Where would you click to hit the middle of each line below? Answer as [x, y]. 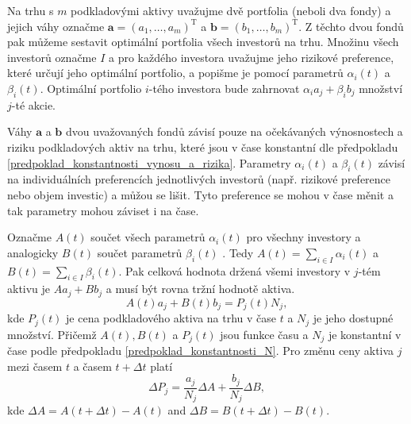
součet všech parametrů [148, 237]
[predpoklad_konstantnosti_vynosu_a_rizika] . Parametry [149, 162]
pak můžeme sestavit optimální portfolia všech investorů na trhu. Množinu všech [203, 42]
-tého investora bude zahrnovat [224, 88]
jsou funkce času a [264, 334]
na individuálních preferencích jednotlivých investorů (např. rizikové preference [199, 179]
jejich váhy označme [56, 26]
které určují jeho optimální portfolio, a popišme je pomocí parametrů [175, 73]
